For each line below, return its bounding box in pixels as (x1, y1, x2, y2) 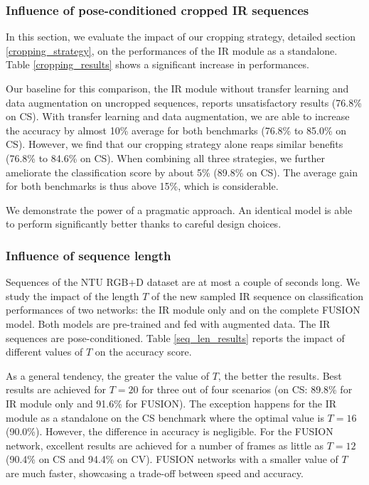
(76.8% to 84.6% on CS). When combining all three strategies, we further (6, 150, 326, 165)
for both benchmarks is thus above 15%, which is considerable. (6, 178, 279, 193)
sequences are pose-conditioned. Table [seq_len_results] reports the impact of (6, 330, 345, 345)
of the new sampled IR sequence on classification (151, 288, 364, 303)
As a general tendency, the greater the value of (6, 368, 210, 383)
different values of (6, 344, 83, 359)
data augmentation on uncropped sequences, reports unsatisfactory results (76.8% (6, 95, 362, 110)
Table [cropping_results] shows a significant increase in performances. (6, 57, 309, 72)
